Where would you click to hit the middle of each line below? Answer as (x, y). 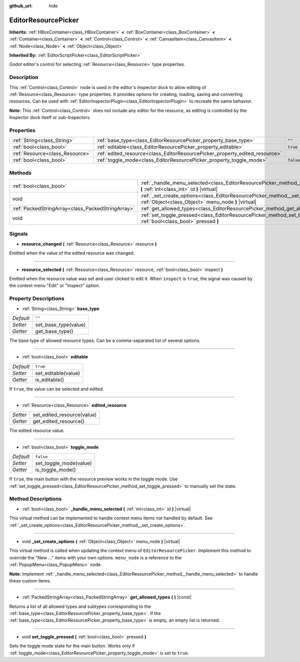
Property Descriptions (37, 298)
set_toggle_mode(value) (63, 463)
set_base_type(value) (60, 324)
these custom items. (30, 580)
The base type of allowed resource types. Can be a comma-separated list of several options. (105, 340)
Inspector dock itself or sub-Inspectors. (50, 117)
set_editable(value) (57, 373)
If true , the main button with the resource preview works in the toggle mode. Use (93, 479)
